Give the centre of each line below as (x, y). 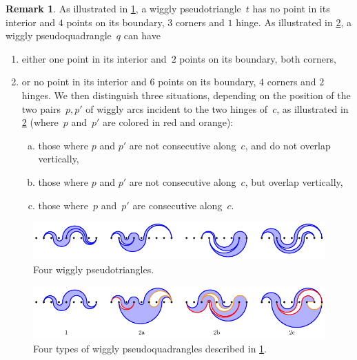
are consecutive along (177, 205)
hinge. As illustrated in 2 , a (294, 22)
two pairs (41, 108)
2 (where (40, 122)
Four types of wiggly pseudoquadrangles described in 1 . (150, 349)
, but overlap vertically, (294, 181)
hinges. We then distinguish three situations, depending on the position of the (186, 95)
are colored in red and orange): (168, 122)
